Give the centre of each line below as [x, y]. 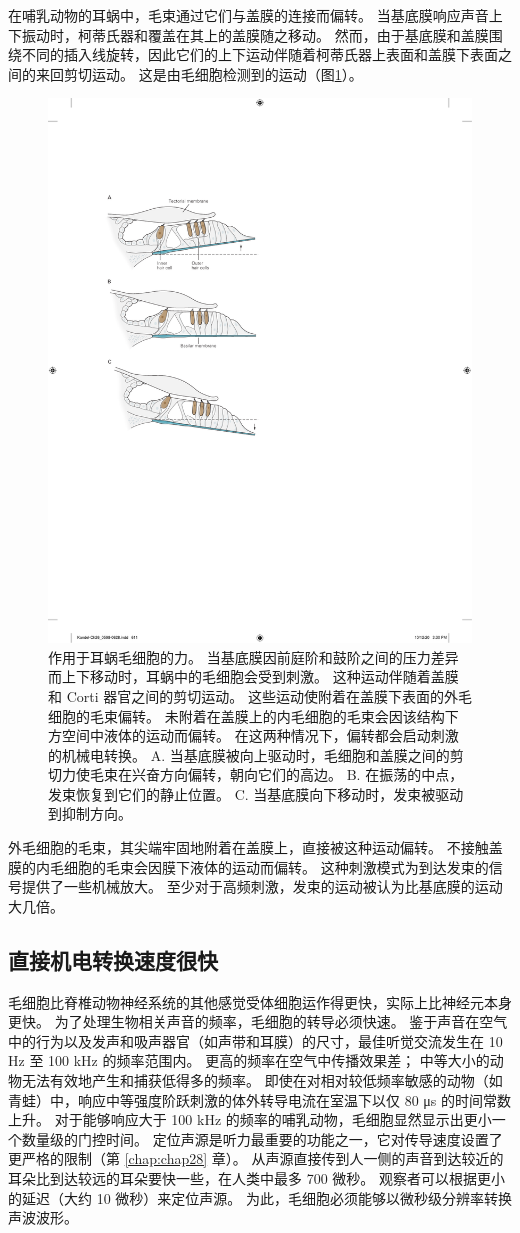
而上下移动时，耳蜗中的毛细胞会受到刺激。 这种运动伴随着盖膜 [253, 676]
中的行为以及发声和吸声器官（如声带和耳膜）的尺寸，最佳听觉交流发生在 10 [255, 1040]
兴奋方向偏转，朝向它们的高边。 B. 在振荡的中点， [297, 774]
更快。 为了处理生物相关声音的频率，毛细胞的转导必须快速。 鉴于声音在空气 [258, 1021]
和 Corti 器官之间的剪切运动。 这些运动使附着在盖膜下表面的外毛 [260, 695]
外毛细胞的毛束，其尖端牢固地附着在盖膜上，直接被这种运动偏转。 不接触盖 [255, 847]
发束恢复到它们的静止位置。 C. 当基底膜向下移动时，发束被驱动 [256, 793]
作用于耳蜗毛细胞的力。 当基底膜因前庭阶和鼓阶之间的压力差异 [253, 656]
